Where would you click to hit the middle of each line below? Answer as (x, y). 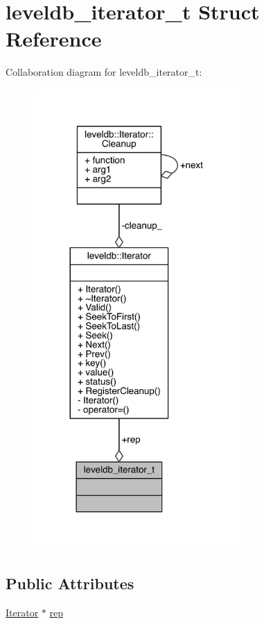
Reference (54, 39)
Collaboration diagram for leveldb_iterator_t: (104, 72)
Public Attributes (70, 583)
